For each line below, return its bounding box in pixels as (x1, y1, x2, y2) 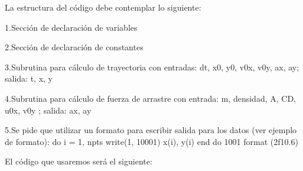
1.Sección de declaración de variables (5, 21, 138, 33)
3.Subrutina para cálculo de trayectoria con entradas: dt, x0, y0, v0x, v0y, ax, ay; (5, 60, 299, 73)
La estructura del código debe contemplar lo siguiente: (5, 1, 201, 13)
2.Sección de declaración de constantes (5, 41, 144, 53)
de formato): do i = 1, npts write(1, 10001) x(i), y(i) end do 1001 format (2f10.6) (5, 135, 298, 147)
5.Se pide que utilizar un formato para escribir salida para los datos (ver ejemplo (5, 124, 297, 136)
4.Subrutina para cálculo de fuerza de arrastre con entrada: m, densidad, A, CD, (5, 92, 296, 104)
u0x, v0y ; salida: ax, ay (5, 104, 92, 116)
